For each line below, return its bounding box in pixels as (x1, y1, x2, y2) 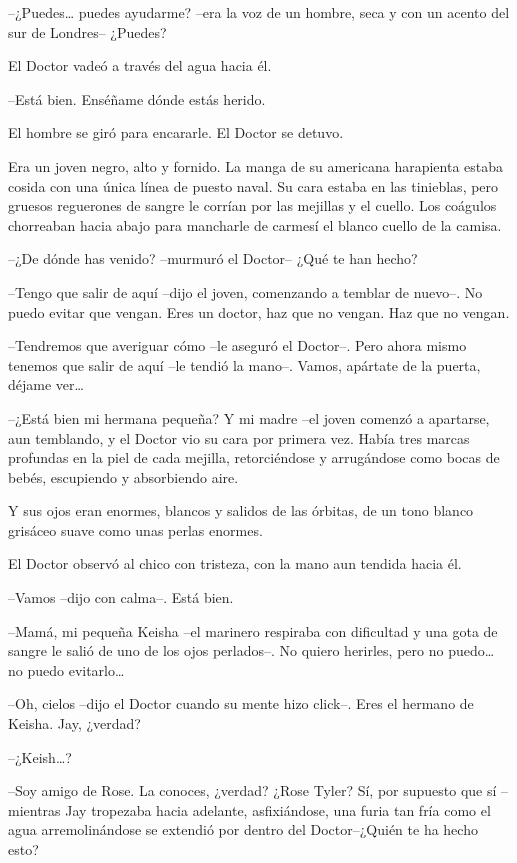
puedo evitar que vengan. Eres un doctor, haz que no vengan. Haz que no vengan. (8, 301, 510, 322)
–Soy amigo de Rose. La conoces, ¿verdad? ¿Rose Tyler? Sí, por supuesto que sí (8, 780, 497, 801)
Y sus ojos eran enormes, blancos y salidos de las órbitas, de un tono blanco (8, 500, 474, 521)
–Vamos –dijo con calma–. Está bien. (8, 587, 234, 608)
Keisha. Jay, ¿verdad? (8, 713, 141, 734)
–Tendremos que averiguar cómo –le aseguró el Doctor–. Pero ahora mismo (8, 335, 467, 356)
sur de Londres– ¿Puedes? (8, 21, 167, 42)
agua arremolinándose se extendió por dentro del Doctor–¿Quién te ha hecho (8, 819, 478, 840)
